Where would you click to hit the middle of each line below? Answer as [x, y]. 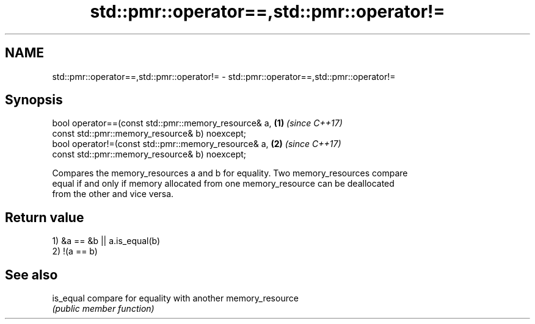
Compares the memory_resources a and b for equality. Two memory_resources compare [230, 173]
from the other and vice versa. [113, 194]
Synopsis [34, 100]
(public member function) [103, 309]
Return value [45, 217]
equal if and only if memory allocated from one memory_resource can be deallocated [223, 184]
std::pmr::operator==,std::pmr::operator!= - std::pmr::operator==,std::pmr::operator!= [224, 76]
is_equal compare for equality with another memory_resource [175, 298]
